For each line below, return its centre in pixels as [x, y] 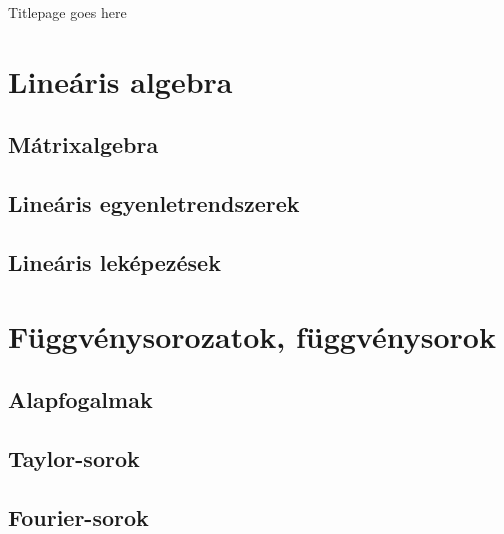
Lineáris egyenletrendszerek [154, 203]
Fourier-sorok [78, 516]
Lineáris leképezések [114, 261]
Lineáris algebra [120, 80]
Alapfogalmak [80, 399]
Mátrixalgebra [83, 144]
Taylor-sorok [74, 457]
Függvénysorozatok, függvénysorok [252, 335]
